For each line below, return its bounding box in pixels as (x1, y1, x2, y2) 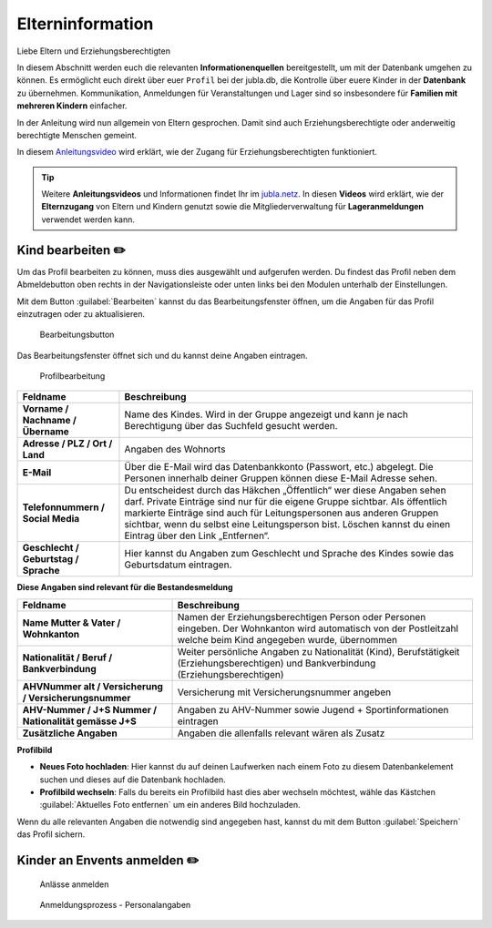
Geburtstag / (22, 553, 79, 566)
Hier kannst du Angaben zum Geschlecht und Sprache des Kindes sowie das (124, 547, 455, 560)
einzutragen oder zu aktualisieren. (16, 308, 146, 319)
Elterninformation (16, 14, 154, 34)
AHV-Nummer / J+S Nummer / (22, 703, 158, 716)
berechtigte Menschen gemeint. (16, 129, 137, 140)
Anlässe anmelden (39, 879, 109, 890)
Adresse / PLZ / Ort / (22, 437, 113, 450)
